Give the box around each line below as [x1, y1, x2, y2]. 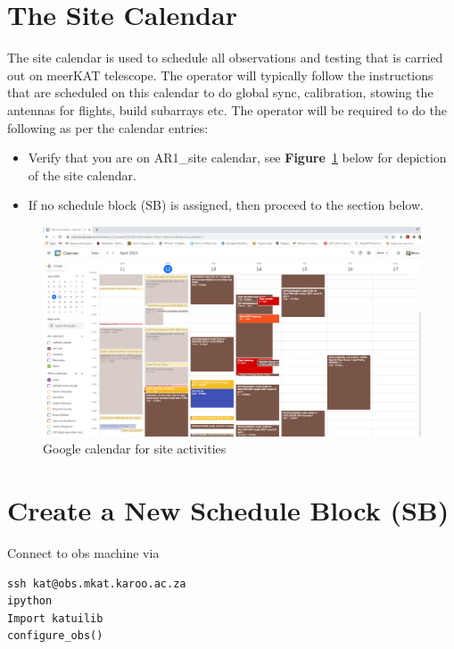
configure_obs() [7, 629, 103, 643]
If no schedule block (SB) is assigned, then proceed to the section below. [28, 196, 424, 214]
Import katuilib [7, 612, 103, 625]
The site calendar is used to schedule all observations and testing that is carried [7, 48, 443, 67]
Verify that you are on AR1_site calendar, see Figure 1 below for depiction [28, 148, 447, 167]
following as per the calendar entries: [7, 118, 209, 137]
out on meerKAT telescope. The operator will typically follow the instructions [7, 65, 433, 84]
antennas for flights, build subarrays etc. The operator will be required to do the [7, 100, 447, 119]
